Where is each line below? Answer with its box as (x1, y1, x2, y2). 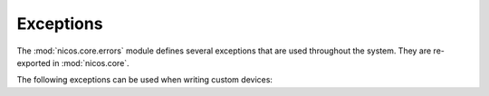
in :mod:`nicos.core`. (53, 57, 130, 68)
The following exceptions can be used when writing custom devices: (16, 74, 273, 85)
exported (16, 57, 52, 68)
